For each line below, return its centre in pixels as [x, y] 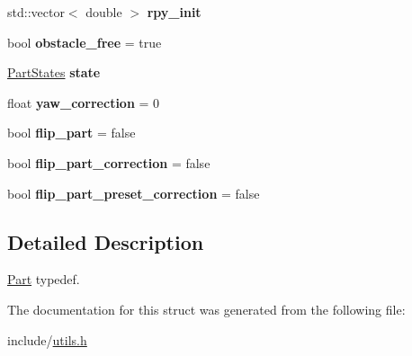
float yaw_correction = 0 [84, 102]
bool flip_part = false [72, 133]
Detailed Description [106, 241]
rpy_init [174, 12]
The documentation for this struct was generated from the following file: [206, 309]
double [104, 12]
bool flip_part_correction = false [109, 162]
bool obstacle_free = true [85, 42]
